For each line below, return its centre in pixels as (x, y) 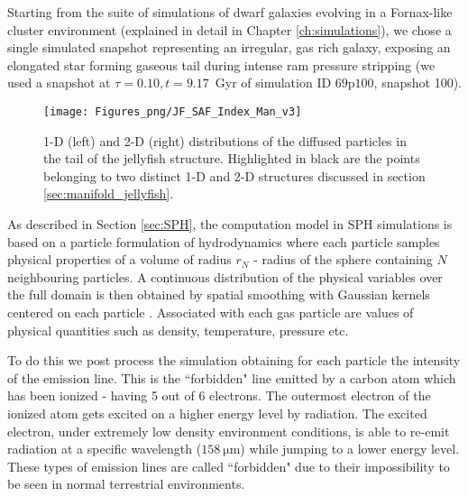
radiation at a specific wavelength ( (105, 449)
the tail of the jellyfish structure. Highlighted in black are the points (232, 158)
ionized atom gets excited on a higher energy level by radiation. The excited (217, 413)
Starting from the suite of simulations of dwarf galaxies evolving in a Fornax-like (230, 12)
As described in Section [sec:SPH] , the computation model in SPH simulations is (230, 224)
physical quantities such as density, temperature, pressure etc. (178, 330)
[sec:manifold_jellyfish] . (109, 193)
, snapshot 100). (418, 83)
